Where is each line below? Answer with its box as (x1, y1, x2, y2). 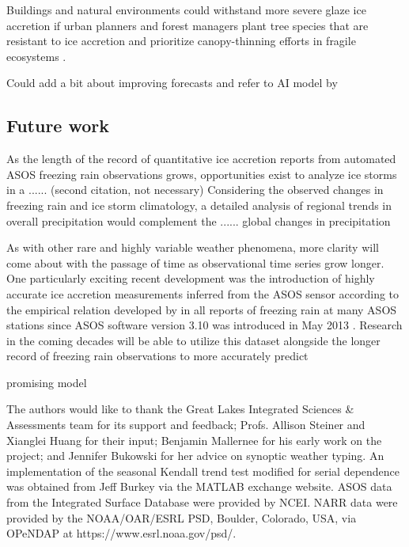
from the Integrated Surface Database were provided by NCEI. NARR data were (6, 494, 398, 511)
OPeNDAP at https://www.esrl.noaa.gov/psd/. (6, 525, 237, 541)
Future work (6, 113, 110, 138)
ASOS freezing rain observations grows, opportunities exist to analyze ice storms (6, 165, 397, 182)
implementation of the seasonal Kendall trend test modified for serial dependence (6, 462, 400, 479)
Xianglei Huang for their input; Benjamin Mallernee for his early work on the (6, 431, 382, 448)
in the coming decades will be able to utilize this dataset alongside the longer (6, 332, 381, 348)
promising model (6, 374, 87, 390)
